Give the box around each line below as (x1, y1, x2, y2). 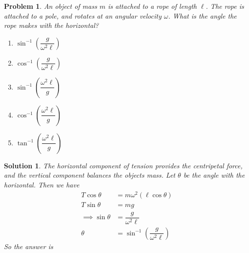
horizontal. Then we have (4, 179, 80, 189)
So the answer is (4, 241, 53, 251)
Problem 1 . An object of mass (4, 1, 97, 11)
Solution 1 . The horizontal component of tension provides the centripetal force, (4, 160, 243, 170)
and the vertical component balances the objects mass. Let (4, 170, 176, 180)
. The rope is (206, 1, 244, 11)
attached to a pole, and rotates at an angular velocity (4, 10, 162, 21)
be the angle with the (183, 170, 245, 180)
